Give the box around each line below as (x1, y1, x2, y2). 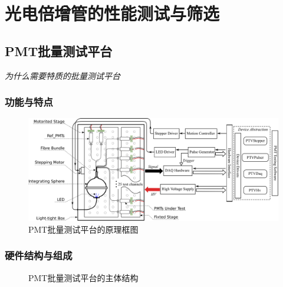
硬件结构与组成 (5, 248, 73, 263)
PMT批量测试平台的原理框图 (28, 223, 139, 235)
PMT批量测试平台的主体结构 (28, 271, 139, 283)
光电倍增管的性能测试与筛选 (5, 1, 220, 25)
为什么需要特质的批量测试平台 (5, 69, 120, 81)
